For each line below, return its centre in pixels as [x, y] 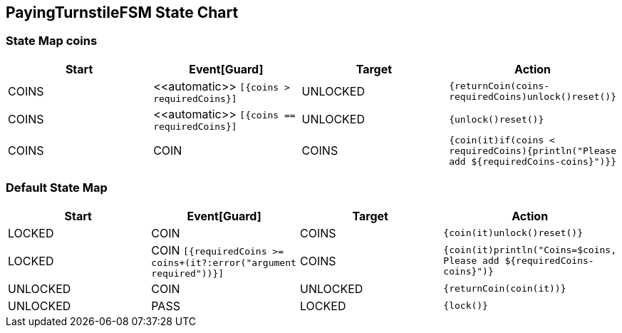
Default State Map [57, 188]
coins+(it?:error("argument [224, 262]
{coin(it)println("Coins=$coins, [530, 250]
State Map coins [52, 41]
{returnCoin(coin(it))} [505, 289]
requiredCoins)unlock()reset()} [533, 97]
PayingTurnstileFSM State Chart [122, 12]
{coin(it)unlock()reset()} [513, 233]
